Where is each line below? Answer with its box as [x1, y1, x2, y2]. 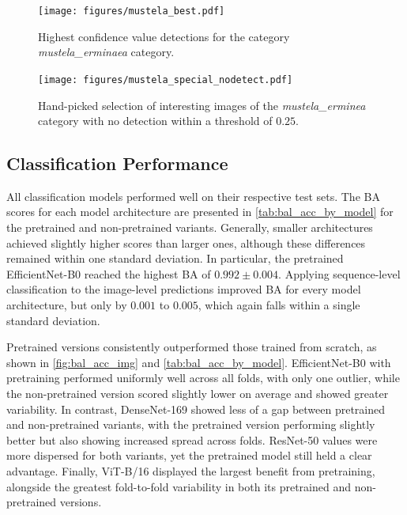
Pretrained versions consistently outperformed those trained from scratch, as [6, 339, 377, 355]
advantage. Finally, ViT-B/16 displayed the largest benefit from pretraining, [6, 462, 375, 479]
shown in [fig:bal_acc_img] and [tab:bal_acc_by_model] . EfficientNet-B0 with [6, 354, 391, 370]
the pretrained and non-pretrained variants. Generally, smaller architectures [6, 219, 373, 236]
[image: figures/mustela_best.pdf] [38, 6, 225, 17]
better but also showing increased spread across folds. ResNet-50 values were [6, 431, 378, 448]
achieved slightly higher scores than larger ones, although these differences [6, 234, 366, 251]
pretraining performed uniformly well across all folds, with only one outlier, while [6, 369, 400, 386]
